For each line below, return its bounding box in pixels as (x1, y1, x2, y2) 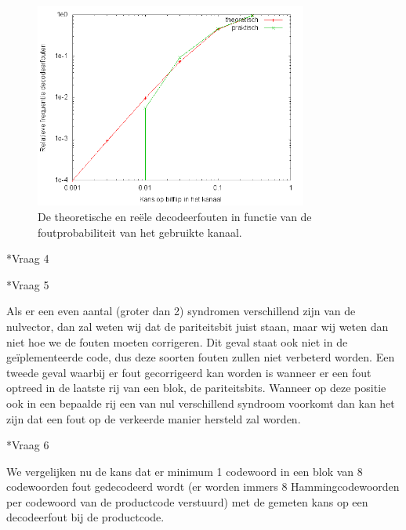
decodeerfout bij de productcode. (6, 509, 165, 525)
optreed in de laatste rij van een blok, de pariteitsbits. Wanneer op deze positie (6, 379, 386, 396)
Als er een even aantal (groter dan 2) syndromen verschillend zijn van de (6, 303, 356, 319)
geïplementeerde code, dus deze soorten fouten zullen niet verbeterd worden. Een (6, 349, 395, 365)
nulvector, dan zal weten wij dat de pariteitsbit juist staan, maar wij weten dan (6, 318, 389, 334)
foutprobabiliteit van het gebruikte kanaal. (38, 223, 242, 240)
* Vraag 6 (6, 437, 49, 453)
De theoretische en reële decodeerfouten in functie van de (38, 208, 312, 224)
